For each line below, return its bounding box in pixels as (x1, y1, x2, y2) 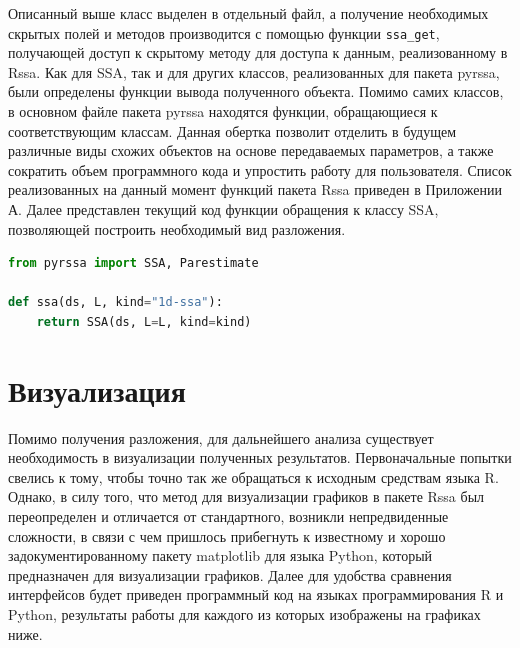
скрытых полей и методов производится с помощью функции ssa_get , (8, 22, 440, 43)
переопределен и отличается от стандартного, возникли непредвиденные (8, 506, 449, 527)
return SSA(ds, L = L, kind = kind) (36, 314, 252, 329)
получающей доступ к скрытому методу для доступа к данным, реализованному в (8, 42, 508, 63)
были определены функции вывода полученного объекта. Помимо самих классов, (8, 81, 504, 102)
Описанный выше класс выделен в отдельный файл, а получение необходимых (8, 3, 489, 23)
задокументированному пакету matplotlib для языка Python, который (8, 545, 433, 566)
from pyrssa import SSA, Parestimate (8, 256, 259, 271)
